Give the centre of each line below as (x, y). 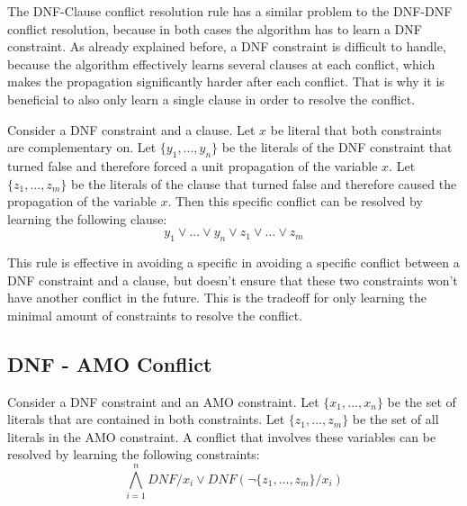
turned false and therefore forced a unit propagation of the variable (193, 165)
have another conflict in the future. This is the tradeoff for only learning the (217, 298)
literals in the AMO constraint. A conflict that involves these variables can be (222, 436)
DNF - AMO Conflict (110, 363)
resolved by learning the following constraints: (134, 454)
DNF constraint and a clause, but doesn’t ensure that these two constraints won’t (233, 280)
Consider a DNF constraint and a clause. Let (131, 129)
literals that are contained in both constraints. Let (146, 419)
